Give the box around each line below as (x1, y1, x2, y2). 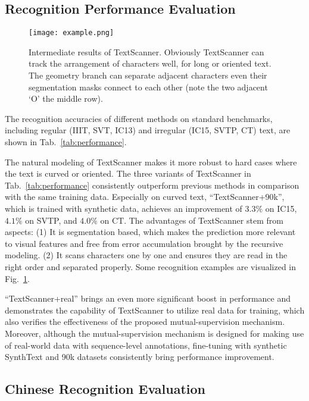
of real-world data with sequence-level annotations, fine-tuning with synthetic (5, 339, 287, 351)
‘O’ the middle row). (29, 92, 103, 105)
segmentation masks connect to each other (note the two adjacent (29, 80, 268, 93)
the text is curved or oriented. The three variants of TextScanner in (5, 167, 251, 180)
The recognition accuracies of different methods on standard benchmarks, (5, 112, 273, 124)
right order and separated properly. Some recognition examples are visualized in (5, 260, 296, 272)
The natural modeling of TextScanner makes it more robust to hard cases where (5, 155, 297, 168)
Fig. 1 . (5, 272, 30, 284)
